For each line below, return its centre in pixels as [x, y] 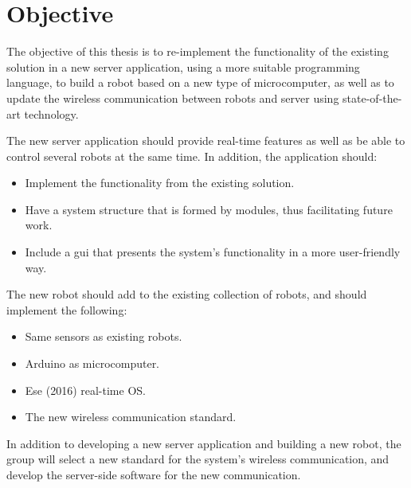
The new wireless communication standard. [131, 417]
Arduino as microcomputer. [92, 363]
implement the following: [67, 309]
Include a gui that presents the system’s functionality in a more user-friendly [213, 252]
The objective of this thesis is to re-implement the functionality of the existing [198, 51]
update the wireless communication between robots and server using [173, 98]
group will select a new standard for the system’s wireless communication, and [198, 459]
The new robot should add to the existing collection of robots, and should [187, 294]
